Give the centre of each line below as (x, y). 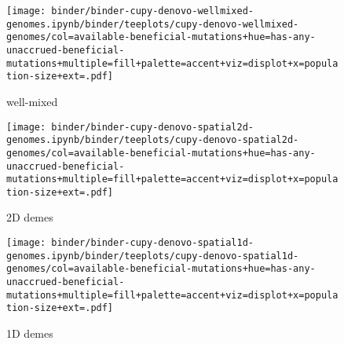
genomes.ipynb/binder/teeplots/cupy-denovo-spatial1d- (153, 256)
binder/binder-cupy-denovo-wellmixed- (152, 11)
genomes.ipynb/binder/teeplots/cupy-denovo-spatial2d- (153, 140)
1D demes (30, 333)
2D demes (30, 217)
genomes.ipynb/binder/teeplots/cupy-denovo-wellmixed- (153, 24)
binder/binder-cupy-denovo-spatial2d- (152, 127)
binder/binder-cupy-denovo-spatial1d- (152, 243)
